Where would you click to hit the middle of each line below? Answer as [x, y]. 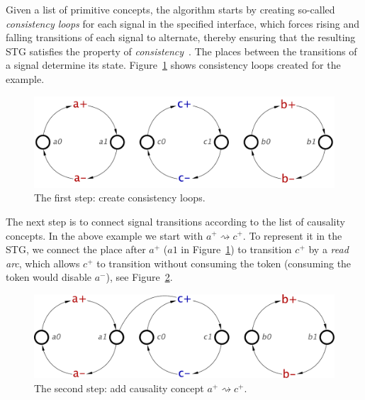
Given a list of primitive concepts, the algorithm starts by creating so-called [170, 9]
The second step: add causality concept [119, 388]
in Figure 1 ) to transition [236, 249]
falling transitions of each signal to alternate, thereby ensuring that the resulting [181, 37]
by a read [328, 249]
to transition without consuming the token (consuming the [224, 263]
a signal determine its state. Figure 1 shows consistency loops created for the [173, 65]
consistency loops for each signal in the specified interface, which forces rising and [182, 23]
